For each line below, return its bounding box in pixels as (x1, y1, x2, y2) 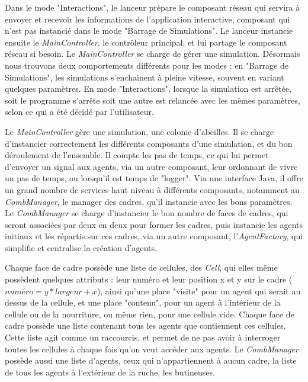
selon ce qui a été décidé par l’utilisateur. (5, 105, 154, 118)
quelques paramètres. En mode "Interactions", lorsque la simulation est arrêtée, (5, 82, 291, 95)
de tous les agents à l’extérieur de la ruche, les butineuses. (5, 365, 215, 378)
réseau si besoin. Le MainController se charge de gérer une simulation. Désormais (5, 47, 300, 60)
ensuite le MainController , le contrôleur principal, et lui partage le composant (5, 36, 287, 48)
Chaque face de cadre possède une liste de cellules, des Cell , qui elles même (5, 261, 278, 274)
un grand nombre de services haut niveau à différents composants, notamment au (5, 183, 300, 195)
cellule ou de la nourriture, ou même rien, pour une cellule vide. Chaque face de (5, 307, 294, 320)
